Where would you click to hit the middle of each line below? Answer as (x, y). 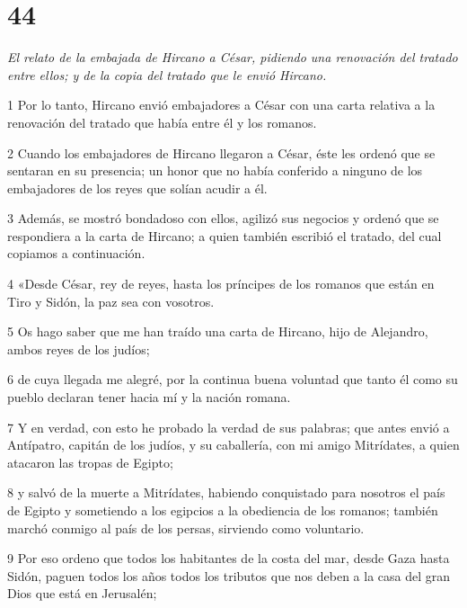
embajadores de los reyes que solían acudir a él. (137, 188)
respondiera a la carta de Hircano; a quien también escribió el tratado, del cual (225, 235)
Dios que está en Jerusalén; (82, 593)
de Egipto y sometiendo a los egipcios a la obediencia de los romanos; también (223, 510)
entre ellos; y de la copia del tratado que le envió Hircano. (167, 74)
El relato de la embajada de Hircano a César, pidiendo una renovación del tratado (233, 57)
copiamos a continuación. (76, 253)
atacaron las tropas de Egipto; (90, 462)
